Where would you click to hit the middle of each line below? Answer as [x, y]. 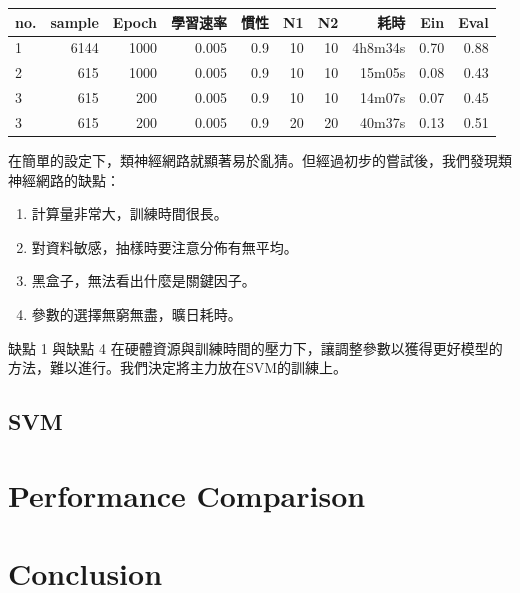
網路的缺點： [77, 179]
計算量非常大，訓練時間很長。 [129, 213]
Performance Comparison [187, 494]
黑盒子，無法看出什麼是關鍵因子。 [143, 280]
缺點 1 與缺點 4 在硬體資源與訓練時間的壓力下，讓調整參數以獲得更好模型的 [255, 347]
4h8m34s [379, 47]
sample [74, 21]
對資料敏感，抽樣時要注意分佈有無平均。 [164, 246]
